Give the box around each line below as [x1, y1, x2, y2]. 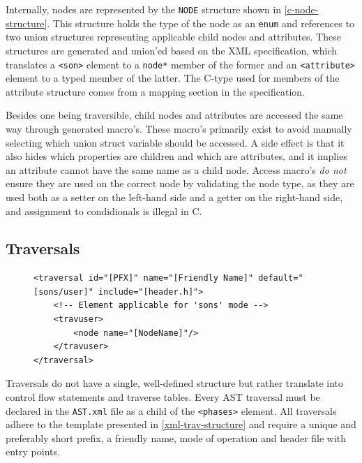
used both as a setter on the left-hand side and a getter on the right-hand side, [6, 189, 343, 204]
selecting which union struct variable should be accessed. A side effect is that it [6, 135, 345, 149]
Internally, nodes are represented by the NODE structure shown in [6, 2, 282, 16]
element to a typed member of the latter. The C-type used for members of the [6, 71, 340, 85]
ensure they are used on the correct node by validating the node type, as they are [6, 176, 354, 191]
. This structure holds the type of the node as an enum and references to [47, 15, 354, 30]
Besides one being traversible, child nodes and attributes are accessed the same [6, 108, 343, 122]
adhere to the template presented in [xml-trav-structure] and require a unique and [6, 417, 356, 432]
